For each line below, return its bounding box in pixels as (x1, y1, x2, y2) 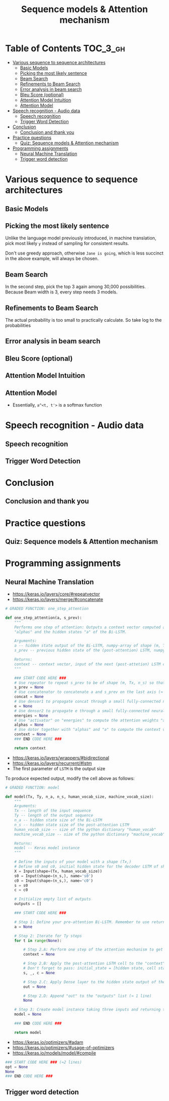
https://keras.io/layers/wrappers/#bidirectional (12, 755, 110, 761)
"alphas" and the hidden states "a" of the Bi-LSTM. (14, 629, 127, 634)
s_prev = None (14, 685, 44, 690)
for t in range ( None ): (14, 938, 62, 943)
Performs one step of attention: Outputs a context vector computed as (14, 625, 167, 630)
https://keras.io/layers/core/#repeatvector (12, 591, 100, 597)
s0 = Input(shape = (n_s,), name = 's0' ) (14, 873, 94, 878)
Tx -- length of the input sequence (14, 808, 92, 814)
